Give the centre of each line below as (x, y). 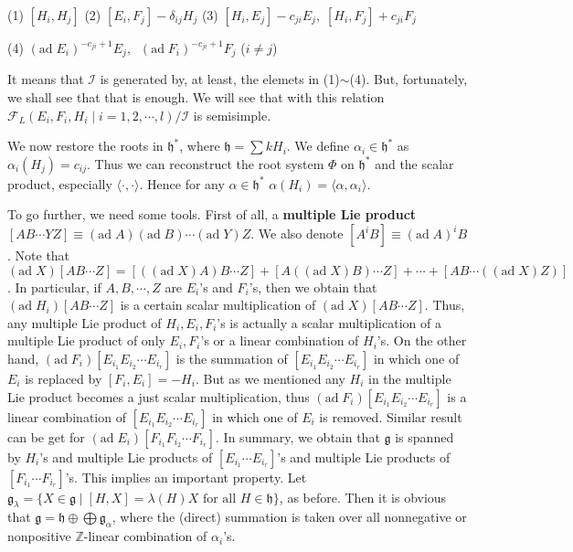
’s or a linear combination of (280, 340)
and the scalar (414, 163)
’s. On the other (422, 340)
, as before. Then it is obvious (363, 497)
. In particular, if (54, 287)
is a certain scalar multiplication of (218, 305)
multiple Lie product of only (86, 340)
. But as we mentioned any (270, 378)
